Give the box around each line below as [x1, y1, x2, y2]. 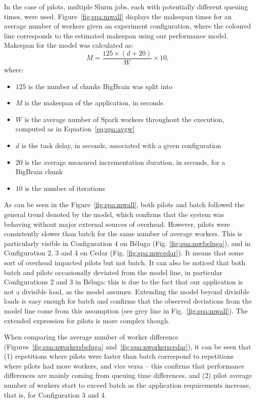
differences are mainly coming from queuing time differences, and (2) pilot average [4, 370, 252, 380]
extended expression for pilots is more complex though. [4, 315, 170, 325]
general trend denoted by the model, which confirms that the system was [4, 209, 224, 219]
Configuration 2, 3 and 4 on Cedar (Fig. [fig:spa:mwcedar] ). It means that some [4, 248, 244, 258]
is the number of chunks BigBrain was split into [28, 81, 173, 91]
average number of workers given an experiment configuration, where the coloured [4, 21, 251, 31]
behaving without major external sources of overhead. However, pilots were [4, 218, 230, 229]
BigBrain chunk [15, 166, 63, 177]
